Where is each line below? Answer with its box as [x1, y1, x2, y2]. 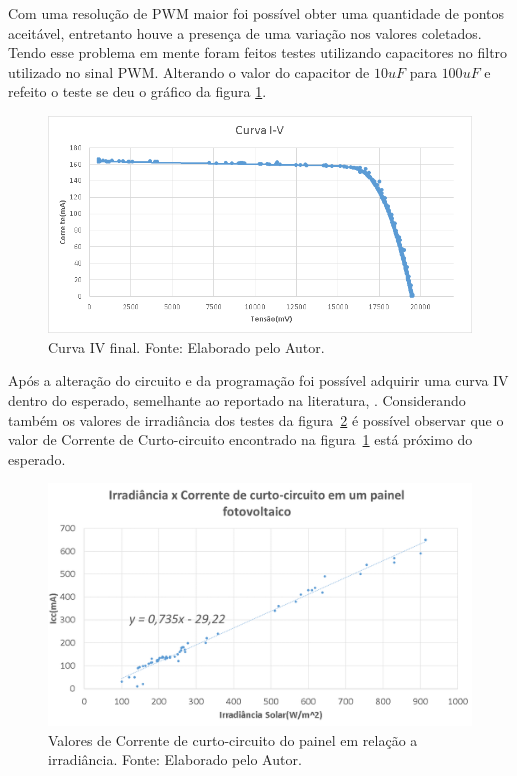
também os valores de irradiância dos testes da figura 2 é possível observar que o [8, 409, 504, 430]
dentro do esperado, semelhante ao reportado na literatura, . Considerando [8, 390, 466, 410]
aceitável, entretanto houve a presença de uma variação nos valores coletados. [8, 22, 482, 43]
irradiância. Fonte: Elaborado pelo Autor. [48, 749, 302, 770]
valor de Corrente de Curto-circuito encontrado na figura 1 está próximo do [8, 429, 473, 450]
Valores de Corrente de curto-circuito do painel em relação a [48, 729, 418, 750]
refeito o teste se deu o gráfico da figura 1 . [8, 81, 267, 102]
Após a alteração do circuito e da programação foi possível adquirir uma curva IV [8, 370, 509, 391]
